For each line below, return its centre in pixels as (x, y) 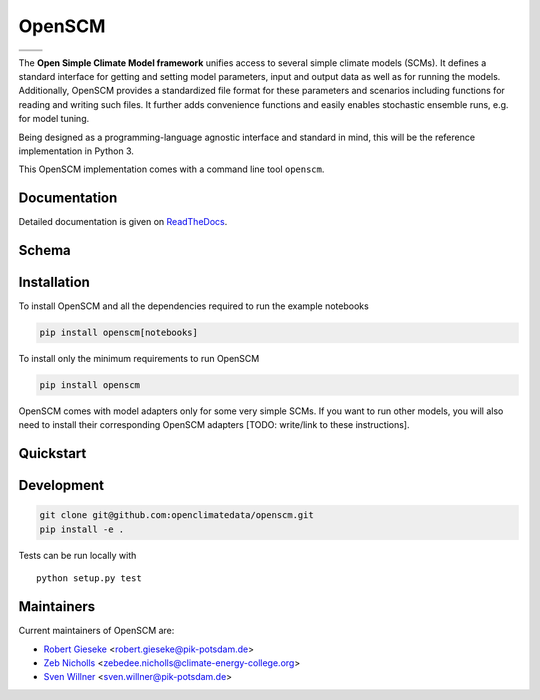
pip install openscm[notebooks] (119, 333)
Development (61, 485)
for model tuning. (54, 119)
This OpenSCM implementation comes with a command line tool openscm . (171, 169)
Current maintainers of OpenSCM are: (96, 631)
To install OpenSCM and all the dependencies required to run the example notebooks (193, 306)
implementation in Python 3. (76, 151)
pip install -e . (82, 529)
